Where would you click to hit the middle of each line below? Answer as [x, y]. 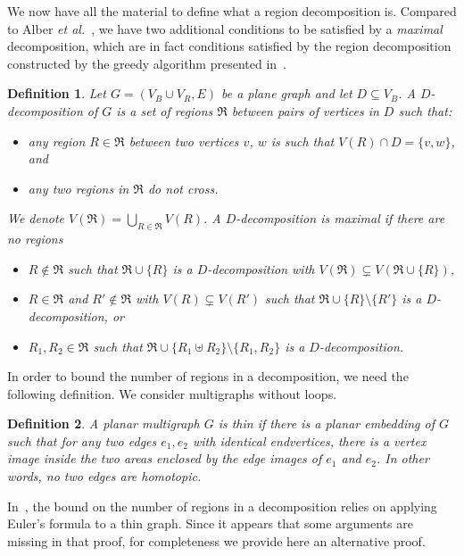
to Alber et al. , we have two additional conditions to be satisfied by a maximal [225, 28]
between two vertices [184, 141]
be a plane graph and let [287, 93]
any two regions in [79, 188]
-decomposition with [261, 268]
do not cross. [183, 188]
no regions [35, 239]
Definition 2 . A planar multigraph [104, 423]
